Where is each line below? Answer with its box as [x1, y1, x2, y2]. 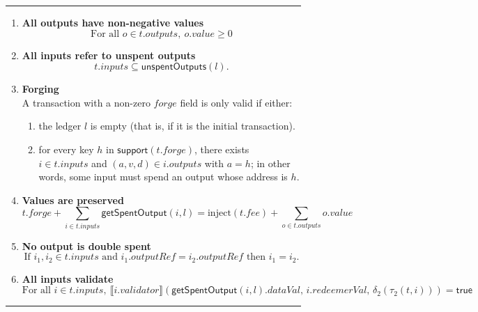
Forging [22, 81, 59, 96]
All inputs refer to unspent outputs [22, 47, 196, 62]
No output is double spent [22, 238, 151, 253]
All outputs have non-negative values [22, 15, 204, 29]
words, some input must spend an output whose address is [38, 169, 288, 184]
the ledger [38, 118, 82, 133]
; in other [250, 155, 291, 170]
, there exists [194, 141, 249, 156]
